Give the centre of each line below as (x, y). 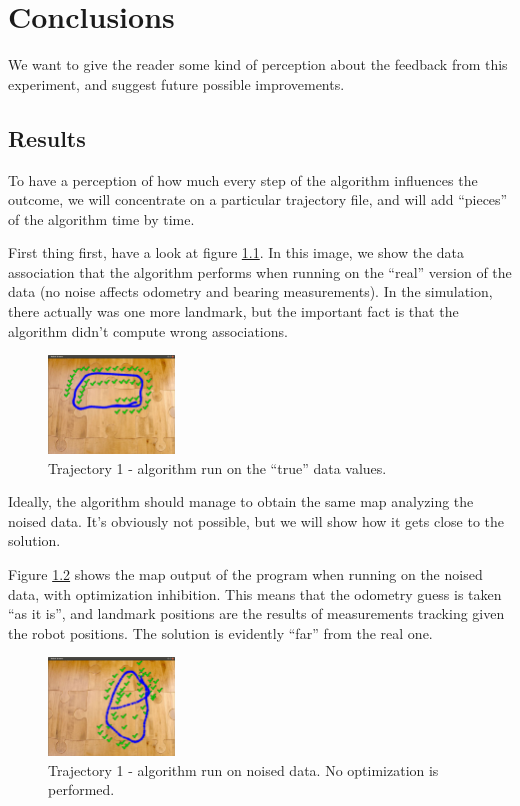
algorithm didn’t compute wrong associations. (148, 330)
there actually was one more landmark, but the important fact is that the (233, 311)
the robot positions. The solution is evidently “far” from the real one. (220, 632)
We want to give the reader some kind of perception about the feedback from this (258, 64)
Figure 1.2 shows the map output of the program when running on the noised (245, 573)
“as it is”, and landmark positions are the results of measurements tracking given (256, 613)
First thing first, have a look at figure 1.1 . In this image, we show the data (236, 252)
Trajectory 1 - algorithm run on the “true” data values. (217, 467)
